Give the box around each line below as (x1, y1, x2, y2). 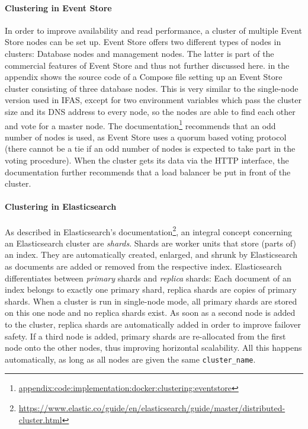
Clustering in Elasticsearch (5, 200, 117, 213)
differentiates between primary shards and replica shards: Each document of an (5, 271, 291, 284)
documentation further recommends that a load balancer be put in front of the (5, 165, 291, 178)
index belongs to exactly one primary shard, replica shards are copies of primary (5, 283, 297, 296)
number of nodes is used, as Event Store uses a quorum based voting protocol (5, 130, 287, 143)
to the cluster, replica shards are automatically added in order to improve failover (5, 318, 301, 330)
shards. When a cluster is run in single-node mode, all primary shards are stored (5, 294, 297, 307)
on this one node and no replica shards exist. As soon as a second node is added (5, 306, 296, 319)
